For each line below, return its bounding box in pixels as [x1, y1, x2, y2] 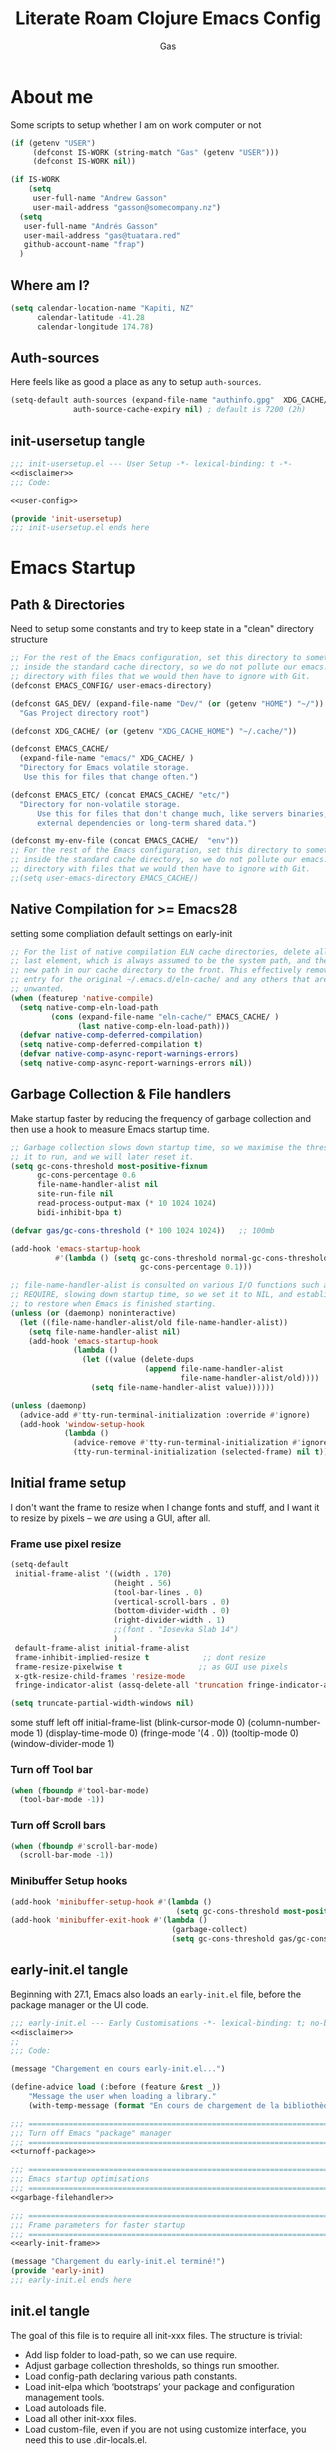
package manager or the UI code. [10, 1998, 149, 2011]
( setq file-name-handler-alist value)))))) [90, 1382, 275, 1392]
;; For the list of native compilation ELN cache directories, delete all [10, 947, 329, 957]
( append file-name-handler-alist [144, 1364, 284, 1374]
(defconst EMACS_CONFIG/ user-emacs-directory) [10, 680, 213, 691]
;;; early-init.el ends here [10, 2275, 132, 2286]
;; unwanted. [10, 984, 65, 994]
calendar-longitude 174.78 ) [36, 322, 155, 332]
